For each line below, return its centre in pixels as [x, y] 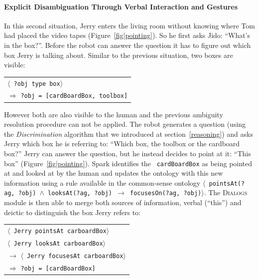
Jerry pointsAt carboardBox [60, 231]
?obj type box [37, 84]
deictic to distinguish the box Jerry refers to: [72, 212]
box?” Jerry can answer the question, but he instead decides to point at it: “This [128, 153]
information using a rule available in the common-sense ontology [102, 182]
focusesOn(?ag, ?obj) [166, 193]
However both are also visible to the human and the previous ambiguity [114, 114]
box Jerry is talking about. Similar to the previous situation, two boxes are [119, 55]
